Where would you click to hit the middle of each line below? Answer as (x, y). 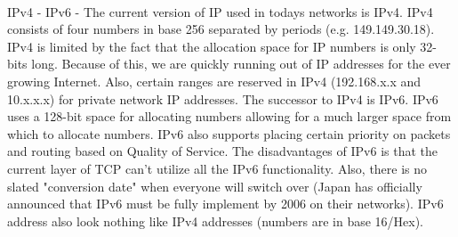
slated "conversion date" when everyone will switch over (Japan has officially (215, 186)
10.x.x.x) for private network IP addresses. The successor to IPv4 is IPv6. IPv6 (223, 98)
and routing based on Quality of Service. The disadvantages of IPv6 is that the (222, 151)
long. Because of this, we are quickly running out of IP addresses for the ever (241, 64)
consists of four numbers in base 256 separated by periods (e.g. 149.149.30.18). (221, 29)
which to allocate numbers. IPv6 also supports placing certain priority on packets (229, 133)
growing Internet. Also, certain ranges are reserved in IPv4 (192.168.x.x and (214, 81)
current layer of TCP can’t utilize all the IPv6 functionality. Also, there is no (217, 168)
